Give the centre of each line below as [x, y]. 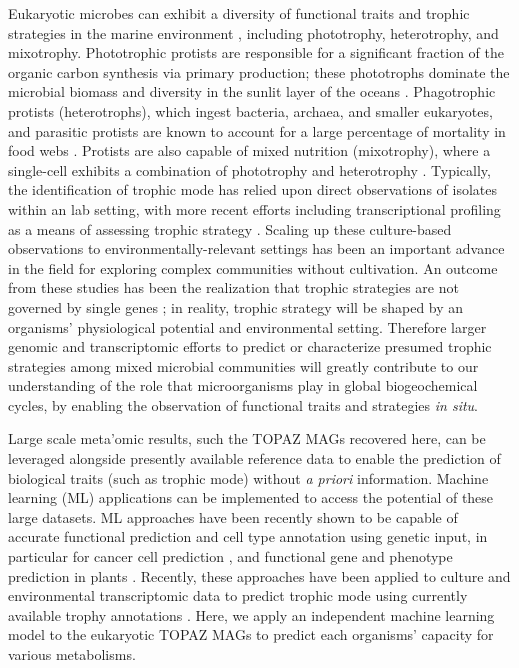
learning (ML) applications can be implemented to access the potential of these [251, 497]
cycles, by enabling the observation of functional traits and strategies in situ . [243, 404]
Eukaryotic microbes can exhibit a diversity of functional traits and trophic [239, 13]
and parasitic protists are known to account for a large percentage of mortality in [257, 130]
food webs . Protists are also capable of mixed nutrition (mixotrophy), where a [249, 150]
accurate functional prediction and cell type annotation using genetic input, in [248, 536]
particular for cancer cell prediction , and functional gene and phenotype [230, 556]
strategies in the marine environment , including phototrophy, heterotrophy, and [253, 32]
